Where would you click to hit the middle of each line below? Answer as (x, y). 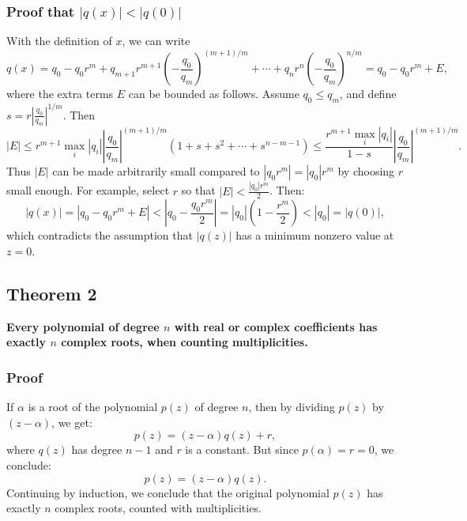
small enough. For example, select (88, 190)
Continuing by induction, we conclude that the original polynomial (168, 492)
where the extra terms (60, 94)
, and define (368, 94)
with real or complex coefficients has (276, 326)
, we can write (156, 41)
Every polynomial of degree (83, 326)
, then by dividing (292, 407)
